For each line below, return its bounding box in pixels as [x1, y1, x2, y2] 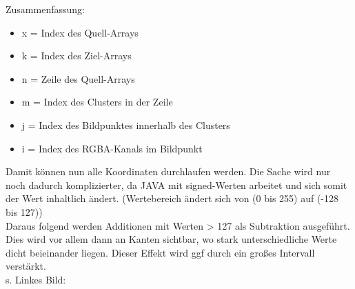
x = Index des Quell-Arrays [21, 25, 139, 39]
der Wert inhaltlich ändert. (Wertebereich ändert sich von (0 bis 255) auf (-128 [6, 191, 339, 206]
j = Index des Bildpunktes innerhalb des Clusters [21, 117, 230, 132]
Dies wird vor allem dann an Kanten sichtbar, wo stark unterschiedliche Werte [6, 232, 337, 246]
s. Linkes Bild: [6, 272, 66, 286]
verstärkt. [6, 259, 46, 273]
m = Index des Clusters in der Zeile [21, 94, 173, 109]
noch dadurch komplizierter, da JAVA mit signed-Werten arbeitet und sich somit [6, 177, 347, 192]
